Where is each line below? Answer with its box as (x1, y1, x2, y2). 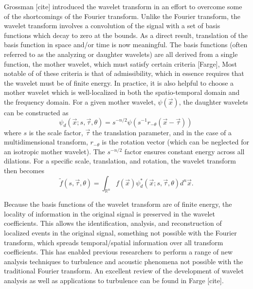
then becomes (4, 165, 44, 175)
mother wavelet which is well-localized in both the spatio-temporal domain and (4, 87, 240, 97)
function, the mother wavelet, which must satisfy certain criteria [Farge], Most (4, 58, 237, 69)
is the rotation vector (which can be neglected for (102, 137, 249, 147)
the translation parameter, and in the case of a (92, 127, 232, 137)
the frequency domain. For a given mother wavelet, (4, 96, 156, 107)
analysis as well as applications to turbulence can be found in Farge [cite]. (4, 275, 224, 286)
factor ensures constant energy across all (124, 146, 245, 156)
